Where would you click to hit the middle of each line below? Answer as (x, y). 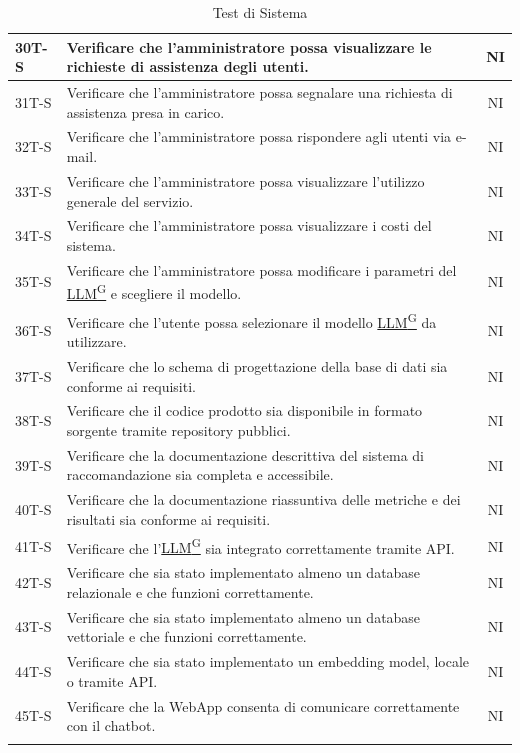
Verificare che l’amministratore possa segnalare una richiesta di (259, 92)
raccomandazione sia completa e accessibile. (200, 474)
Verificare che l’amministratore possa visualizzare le (249, 46)
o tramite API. (112, 680)
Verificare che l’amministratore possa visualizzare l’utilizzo (245, 180)
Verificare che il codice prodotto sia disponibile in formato (244, 410)
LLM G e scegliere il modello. (154, 292)
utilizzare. (96, 341)
